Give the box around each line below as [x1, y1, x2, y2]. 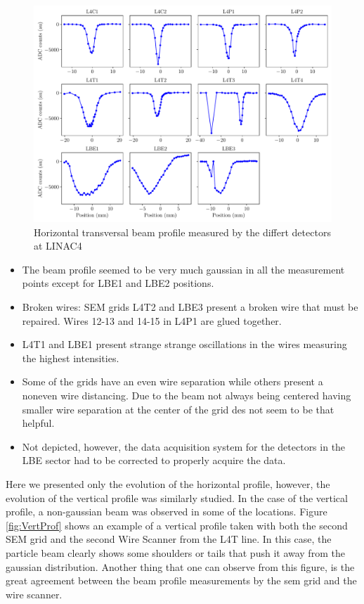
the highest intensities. [22, 350, 119, 365]
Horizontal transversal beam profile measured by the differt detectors [34, 224, 331, 239]
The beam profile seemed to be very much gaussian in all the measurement [22, 262, 345, 276]
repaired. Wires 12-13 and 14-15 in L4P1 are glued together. [22, 313, 282, 328]
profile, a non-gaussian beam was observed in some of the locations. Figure [6, 504, 327, 519]
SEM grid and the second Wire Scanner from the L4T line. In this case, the [6, 532, 332, 546]
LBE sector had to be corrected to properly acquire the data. [22, 453, 286, 468]
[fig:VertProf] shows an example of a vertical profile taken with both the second [6, 518, 348, 532]
